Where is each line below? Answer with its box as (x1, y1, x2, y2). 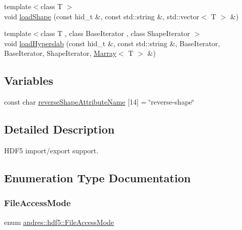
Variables (4, 73, 54, 88)
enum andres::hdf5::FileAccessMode (4, 216, 114, 227)
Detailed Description (4, 121, 115, 137)
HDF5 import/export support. (4, 145, 99, 155)
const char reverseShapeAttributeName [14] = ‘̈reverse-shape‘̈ (4, 96, 194, 107)
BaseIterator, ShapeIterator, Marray (4, 48, 116, 58)
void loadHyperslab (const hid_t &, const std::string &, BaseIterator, (4, 38, 220, 48)
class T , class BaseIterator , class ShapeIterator (41, 28, 190, 39)
